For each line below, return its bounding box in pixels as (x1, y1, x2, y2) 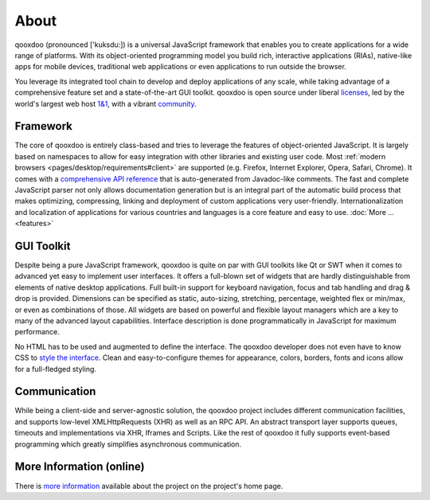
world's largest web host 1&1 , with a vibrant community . (14, 99, 197, 108)
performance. (14, 327, 60, 337)
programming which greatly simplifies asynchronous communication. (14, 439, 242, 449)
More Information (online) (14, 460, 145, 474)
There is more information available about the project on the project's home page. (14, 481, 283, 490)
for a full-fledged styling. (14, 364, 97, 373)
